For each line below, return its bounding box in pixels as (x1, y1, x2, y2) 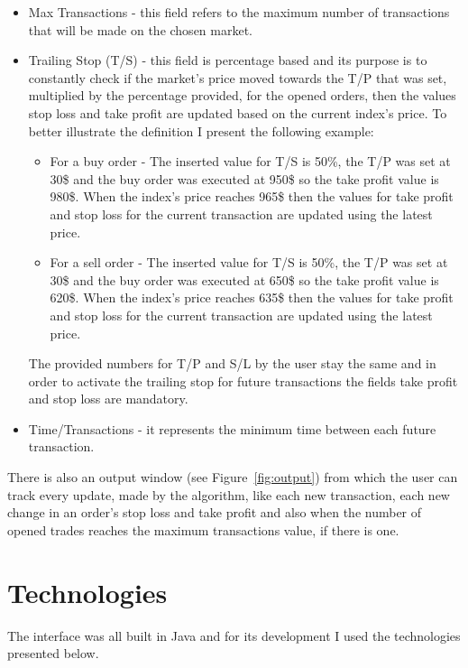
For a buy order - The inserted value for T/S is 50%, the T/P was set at (50, 152, 451, 171)
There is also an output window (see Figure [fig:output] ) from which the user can (7, 468, 458, 487)
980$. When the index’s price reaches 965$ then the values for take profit (50, 187, 454, 206)
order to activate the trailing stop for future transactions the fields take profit (28, 371, 458, 390)
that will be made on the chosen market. (28, 20, 253, 39)
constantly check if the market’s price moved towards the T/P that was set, (28, 68, 447, 87)
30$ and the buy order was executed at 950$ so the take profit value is (50, 169, 439, 188)
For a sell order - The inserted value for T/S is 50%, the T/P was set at (50, 253, 448, 272)
